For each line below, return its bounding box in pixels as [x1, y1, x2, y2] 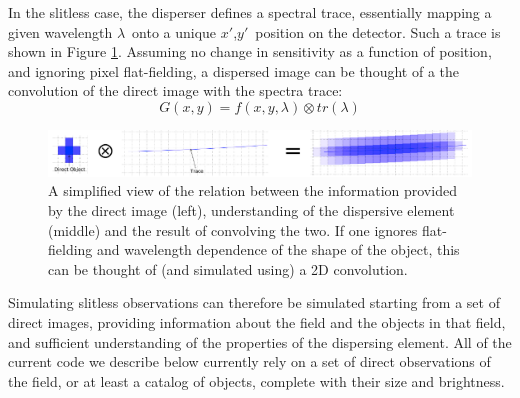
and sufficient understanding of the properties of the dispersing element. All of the [8, 331, 512, 352]
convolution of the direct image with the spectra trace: [8, 80, 343, 101]
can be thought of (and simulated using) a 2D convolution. [48, 258, 408, 279]
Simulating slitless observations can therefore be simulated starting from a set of [8, 292, 500, 313]
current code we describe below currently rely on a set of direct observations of [8, 351, 491, 372]
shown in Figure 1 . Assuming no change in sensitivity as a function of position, [8, 41, 492, 62]
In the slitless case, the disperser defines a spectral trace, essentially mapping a [8, 2, 492, 22]
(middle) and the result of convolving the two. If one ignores [48, 219, 418, 240]
